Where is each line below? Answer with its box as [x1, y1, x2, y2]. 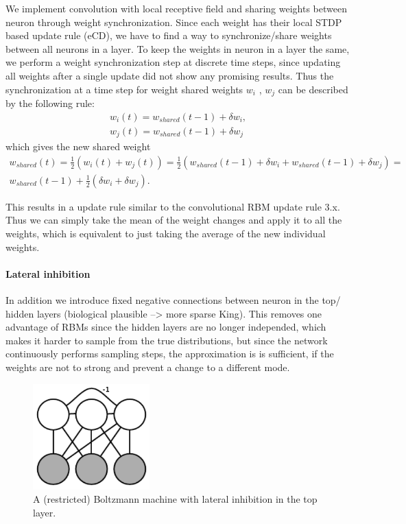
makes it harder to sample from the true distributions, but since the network [5, 333, 328, 347]
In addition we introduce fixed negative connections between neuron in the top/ [5, 292, 341, 307]
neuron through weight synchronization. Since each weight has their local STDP [5, 14, 342, 29]
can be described [278, 82, 348, 96]
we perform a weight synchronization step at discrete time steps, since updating [5, 55, 341, 69]
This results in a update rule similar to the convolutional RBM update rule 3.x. [5, 199, 340, 213]
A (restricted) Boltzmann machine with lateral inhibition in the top [33, 492, 318, 506]
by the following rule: [5, 96, 95, 110]
